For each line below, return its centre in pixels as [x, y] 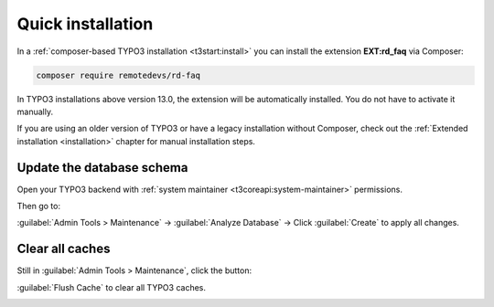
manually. [35, 111]
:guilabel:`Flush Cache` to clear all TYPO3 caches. [111, 287]
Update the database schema [102, 168]
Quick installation [85, 24]
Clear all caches [64, 249]
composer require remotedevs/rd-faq [118, 75]
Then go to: [39, 206]
